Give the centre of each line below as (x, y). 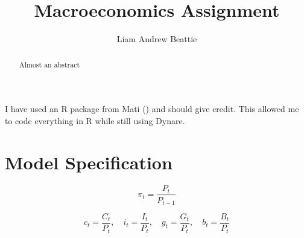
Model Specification (89, 162)
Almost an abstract (49, 64)
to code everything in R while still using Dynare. (95, 120)
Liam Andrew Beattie (157, 39)
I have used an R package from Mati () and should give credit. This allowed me (152, 109)
